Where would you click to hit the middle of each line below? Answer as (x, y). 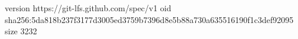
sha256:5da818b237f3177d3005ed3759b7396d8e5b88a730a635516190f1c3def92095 (149, 19)
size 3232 (21, 31)
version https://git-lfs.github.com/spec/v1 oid (88, 8)
